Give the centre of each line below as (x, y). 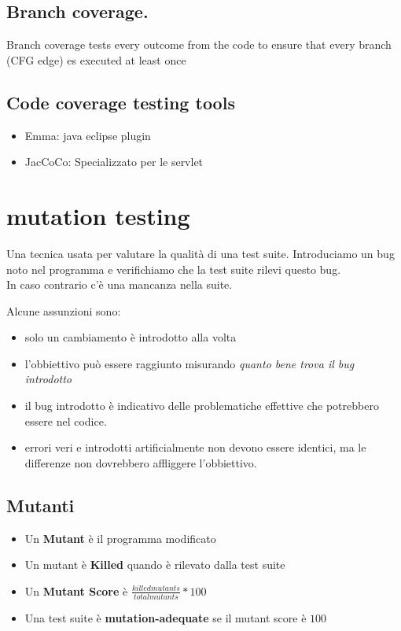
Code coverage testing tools (121, 102)
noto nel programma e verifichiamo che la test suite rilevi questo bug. (174, 269)
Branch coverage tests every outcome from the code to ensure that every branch (199, 44)
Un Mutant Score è (76, 590)
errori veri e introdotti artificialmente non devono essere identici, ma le (195, 447)
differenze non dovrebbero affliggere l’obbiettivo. (141, 462)
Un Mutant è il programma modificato (120, 538)
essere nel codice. (66, 421)
